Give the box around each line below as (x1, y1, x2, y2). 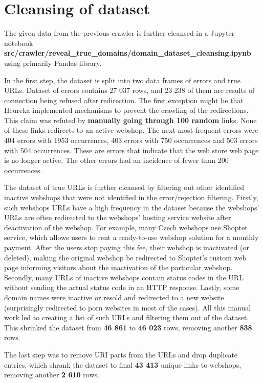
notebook (4, 37, 33, 48)
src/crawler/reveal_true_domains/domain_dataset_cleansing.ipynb (4, 47, 251, 58)
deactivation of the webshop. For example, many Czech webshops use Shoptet (4, 222, 248, 232)
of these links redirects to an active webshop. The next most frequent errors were (4, 125, 258, 135)
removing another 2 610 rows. (4, 369, 99, 380)
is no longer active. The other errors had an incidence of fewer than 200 (4, 155, 229, 165)
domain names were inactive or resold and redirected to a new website (4, 292, 224, 302)
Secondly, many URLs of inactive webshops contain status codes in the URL (4, 272, 244, 282)
